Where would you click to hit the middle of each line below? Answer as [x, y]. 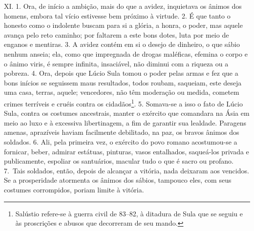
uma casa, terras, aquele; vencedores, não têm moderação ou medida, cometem [122, 92]
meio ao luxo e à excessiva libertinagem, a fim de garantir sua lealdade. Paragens [125, 122]
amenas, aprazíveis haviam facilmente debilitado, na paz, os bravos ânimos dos [122, 132]
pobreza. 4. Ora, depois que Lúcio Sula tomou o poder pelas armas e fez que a [121, 73]
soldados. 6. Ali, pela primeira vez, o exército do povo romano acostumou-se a [121, 141]
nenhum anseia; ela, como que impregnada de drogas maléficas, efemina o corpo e [126, 53]
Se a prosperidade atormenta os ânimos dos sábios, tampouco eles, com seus [118, 180]
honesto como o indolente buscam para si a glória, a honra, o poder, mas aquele [123, 25]
